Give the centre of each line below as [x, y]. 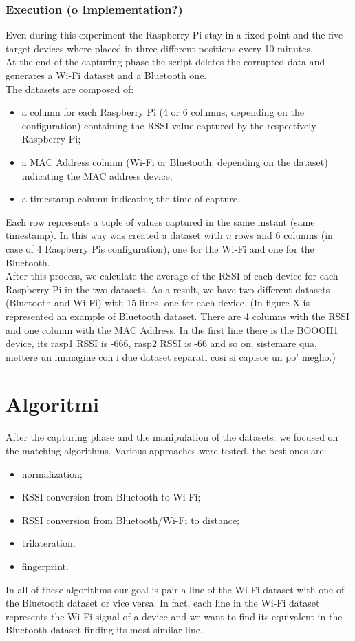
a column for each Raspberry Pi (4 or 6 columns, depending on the [163, 112]
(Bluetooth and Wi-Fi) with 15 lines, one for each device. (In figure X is [158, 303]
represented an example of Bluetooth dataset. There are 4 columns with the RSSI [178, 316]
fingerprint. [45, 566]
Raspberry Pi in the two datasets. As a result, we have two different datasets [168, 289]
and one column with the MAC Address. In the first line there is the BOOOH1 [172, 329]
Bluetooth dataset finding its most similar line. [104, 630]
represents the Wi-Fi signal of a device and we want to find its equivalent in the [174, 616]
